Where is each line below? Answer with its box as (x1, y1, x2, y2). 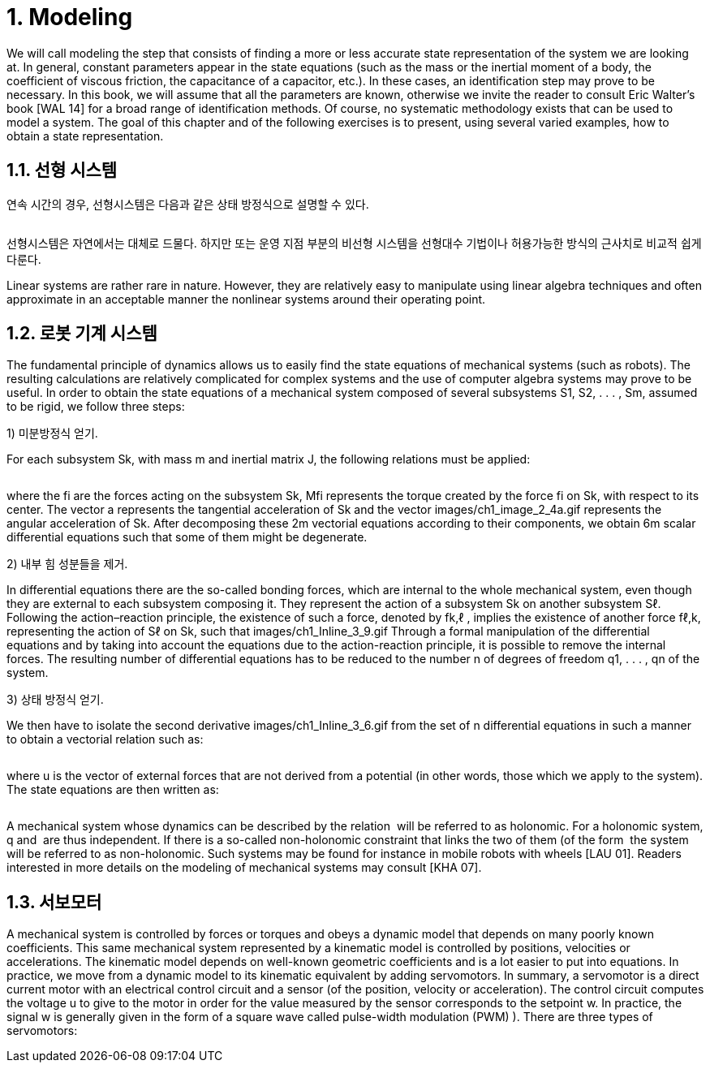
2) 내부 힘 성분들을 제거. (6, 557, 128, 571)
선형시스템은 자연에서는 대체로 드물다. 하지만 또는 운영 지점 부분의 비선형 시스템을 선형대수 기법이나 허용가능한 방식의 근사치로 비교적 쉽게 (6, 235, 702, 250)
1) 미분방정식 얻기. (6, 426, 98, 441)
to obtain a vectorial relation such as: (6, 732, 204, 747)
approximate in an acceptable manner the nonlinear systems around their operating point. (6, 291, 486, 306)
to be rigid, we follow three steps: (6, 399, 185, 414)
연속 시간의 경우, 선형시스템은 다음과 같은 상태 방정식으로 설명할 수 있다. (6, 196, 369, 211)
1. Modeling (6, 3, 133, 31)
